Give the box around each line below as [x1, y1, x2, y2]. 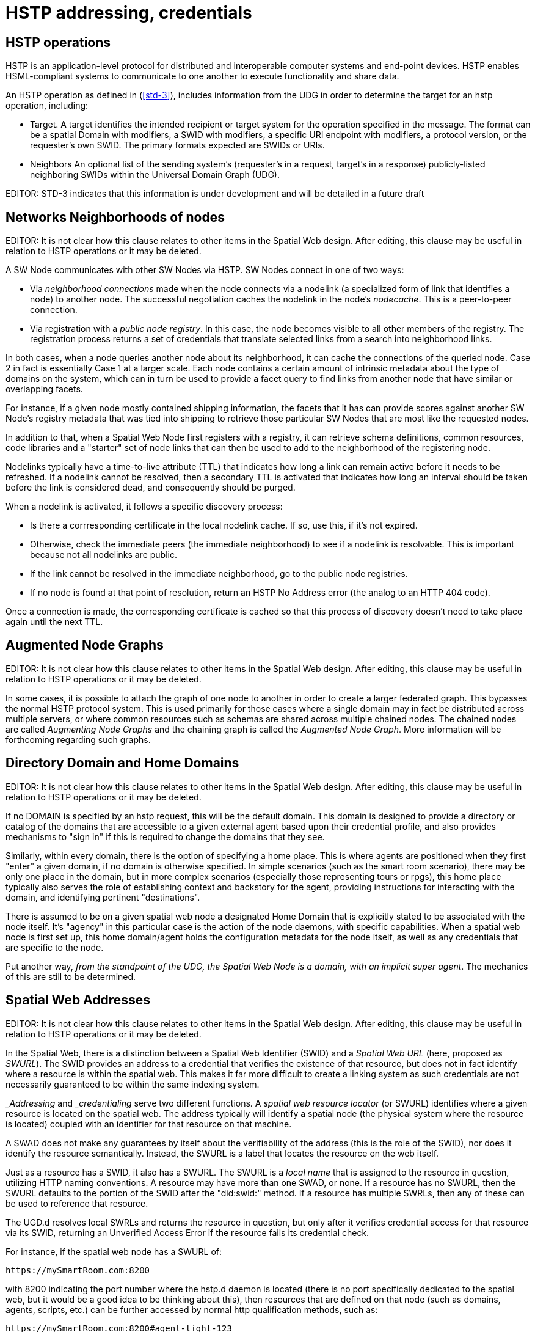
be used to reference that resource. [5, 1198, 148, 1209]
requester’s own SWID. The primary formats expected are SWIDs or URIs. [30, 140, 325, 151]
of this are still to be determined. [5, 971, 136, 982]
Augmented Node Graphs [5, 637, 164, 653]
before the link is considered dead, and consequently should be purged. [5, 482, 296, 493]
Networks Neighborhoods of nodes [5, 209, 225, 225]
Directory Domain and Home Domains [5, 755, 239, 771]
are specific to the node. [5, 942, 104, 953]
